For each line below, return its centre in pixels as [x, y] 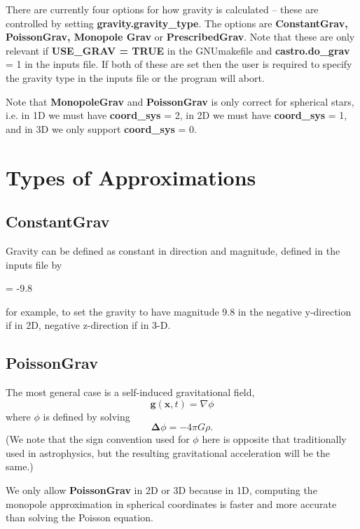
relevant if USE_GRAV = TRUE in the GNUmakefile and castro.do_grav [178, 50]
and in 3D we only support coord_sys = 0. [101, 128]
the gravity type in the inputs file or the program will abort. [135, 77]
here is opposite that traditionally [274, 439]
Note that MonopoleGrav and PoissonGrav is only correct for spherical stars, [180, 101]
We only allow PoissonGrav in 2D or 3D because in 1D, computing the [161, 490]
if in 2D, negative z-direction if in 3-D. [88, 325]
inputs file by [34, 264]
